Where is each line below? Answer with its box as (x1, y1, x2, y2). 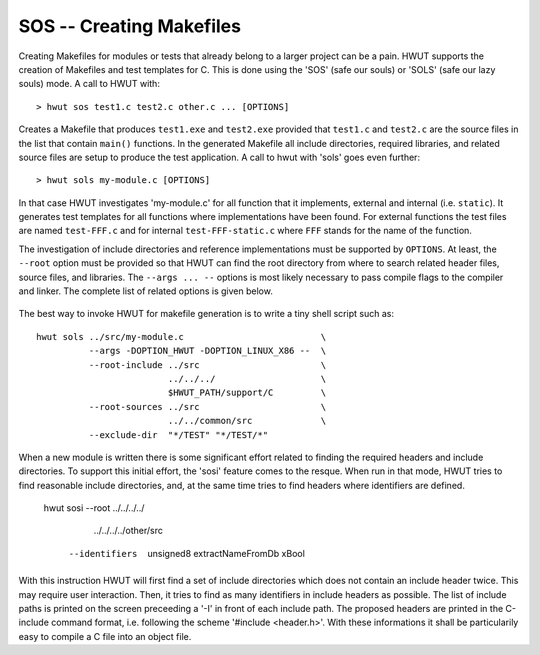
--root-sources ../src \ (88, 401, 327, 412)
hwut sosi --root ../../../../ (43, 502, 145, 514)
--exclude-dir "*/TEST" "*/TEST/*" (88, 429, 269, 440)
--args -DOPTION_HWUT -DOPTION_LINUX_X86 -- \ (88, 345, 327, 357)
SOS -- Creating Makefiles (18, 15, 242, 37)
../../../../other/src (93, 525, 164, 537)
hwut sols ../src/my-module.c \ (36, 331, 327, 342)
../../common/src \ (167, 415, 327, 427)
